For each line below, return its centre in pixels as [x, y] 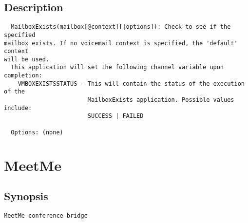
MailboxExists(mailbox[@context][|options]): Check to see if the [121, 27]
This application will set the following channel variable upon [117, 67]
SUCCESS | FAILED [115, 116]
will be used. [27, 59]
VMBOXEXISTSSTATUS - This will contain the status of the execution [131, 84]
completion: [23, 76]
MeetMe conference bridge [46, 215]
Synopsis [26, 196]
